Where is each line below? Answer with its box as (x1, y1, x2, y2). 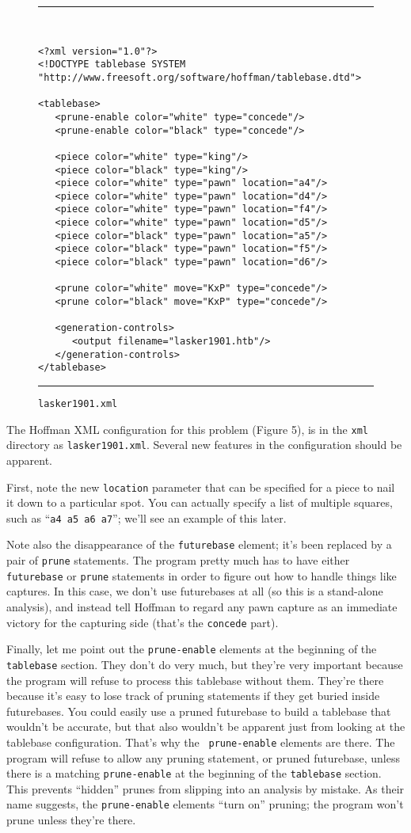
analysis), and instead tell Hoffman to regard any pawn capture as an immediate (6, 599, 398, 615)
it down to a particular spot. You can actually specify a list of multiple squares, (6, 494, 393, 511)
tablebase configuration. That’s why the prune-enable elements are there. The (6, 733, 395, 750)
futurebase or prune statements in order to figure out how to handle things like (6, 567, 397, 584)
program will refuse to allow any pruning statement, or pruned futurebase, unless (6, 749, 400, 766)
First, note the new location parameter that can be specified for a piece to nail (6, 478, 395, 495)
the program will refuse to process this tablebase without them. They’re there (6, 671, 384, 688)
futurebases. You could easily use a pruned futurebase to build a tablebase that (6, 702, 391, 719)
